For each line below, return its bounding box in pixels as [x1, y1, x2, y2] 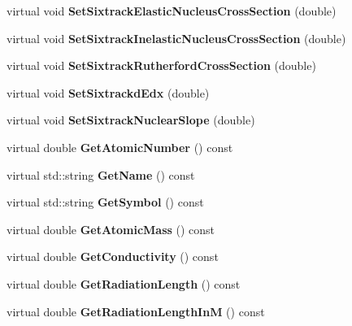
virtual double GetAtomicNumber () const [7, 138, 233, 155]
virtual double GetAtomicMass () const [7, 220, 215, 237]
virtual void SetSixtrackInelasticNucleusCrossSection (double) [7, 29, 346, 46]
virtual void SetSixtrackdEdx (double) [7, 84, 210, 101]
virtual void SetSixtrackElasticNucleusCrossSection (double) [7, 2, 337, 19]
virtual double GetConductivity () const [7, 248, 219, 265]
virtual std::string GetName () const [7, 166, 195, 183]
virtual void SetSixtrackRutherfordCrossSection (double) [7, 57, 316, 74]
